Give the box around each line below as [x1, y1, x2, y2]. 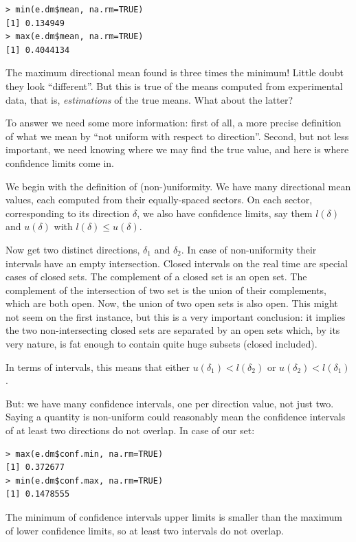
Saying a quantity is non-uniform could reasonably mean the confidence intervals [5, 409, 346, 424]
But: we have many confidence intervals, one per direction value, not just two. [5, 396, 334, 410]
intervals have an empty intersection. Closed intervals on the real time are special [5, 256, 348, 270]
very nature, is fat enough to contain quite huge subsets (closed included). [5, 337, 318, 351]
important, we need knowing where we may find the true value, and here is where [5, 142, 349, 157]
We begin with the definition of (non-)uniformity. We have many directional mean [5, 179, 351, 193]
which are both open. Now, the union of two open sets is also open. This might [5, 296, 338, 310]
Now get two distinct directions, [5, 242, 140, 256]
